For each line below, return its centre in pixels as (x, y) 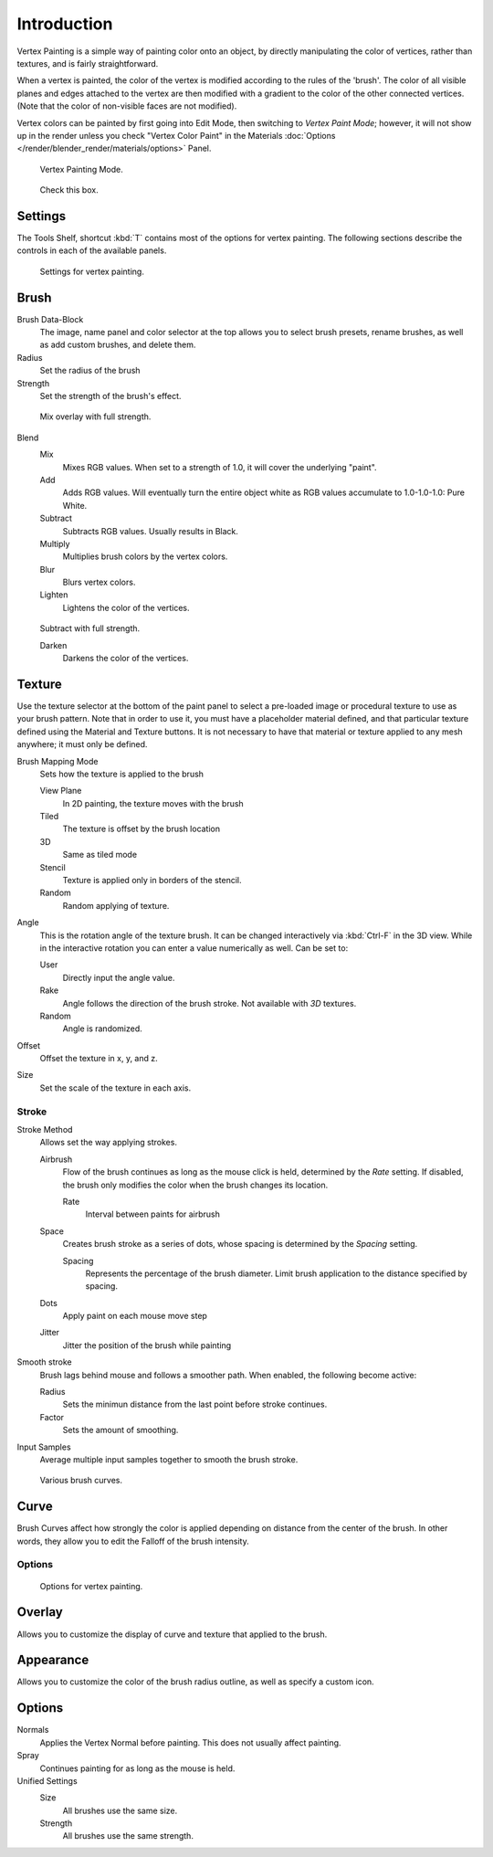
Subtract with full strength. (90, 628)
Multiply (55, 543)
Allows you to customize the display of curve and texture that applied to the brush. (172, 1634)
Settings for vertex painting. (92, 271)
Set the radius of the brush (90, 371)
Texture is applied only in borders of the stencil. (152, 881)
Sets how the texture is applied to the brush (122, 774)
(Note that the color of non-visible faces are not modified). (127, 106)
